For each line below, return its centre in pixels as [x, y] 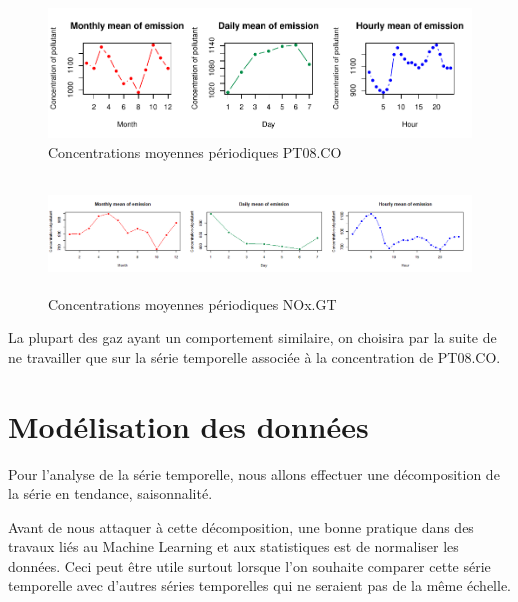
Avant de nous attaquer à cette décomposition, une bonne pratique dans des [241, 526]
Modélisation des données [188, 425]
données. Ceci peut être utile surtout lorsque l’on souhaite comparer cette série [249, 565]
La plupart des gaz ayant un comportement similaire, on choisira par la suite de [252, 337]
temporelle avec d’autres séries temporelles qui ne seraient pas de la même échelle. [259, 585]
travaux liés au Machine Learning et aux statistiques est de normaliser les [233, 546]
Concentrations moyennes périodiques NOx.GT [192, 303]
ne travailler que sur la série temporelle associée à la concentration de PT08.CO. [254, 356]
